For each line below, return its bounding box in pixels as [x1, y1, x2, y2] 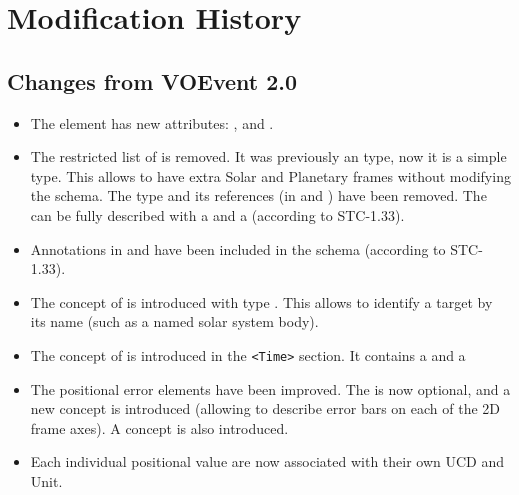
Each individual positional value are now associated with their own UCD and [30, 451, 505, 472]
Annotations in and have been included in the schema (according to [30, 238, 446, 259]
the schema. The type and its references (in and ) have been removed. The [30, 185, 487, 206]
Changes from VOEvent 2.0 [7, 65, 298, 96]
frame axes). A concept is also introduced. [30, 417, 289, 438]
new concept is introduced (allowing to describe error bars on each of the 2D [30, 398, 501, 419]
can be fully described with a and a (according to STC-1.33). [30, 204, 405, 225]
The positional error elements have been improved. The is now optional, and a [30, 378, 511, 399]
